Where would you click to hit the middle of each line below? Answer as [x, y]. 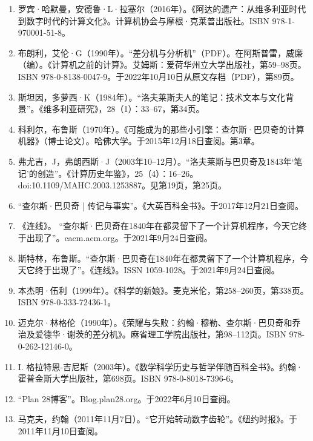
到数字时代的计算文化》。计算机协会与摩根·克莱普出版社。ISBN [143, 20]
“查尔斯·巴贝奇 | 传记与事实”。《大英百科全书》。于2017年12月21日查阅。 [161, 205]
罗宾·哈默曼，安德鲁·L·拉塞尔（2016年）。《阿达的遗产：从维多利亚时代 [162, 8]
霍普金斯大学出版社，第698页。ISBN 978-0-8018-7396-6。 [128, 378]
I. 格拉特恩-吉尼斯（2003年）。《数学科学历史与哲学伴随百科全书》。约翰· [160, 366]
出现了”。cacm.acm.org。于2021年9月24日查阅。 [119, 237]
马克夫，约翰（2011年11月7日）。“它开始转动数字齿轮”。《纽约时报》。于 [158, 419]
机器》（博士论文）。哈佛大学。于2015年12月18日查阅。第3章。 [139, 141]
